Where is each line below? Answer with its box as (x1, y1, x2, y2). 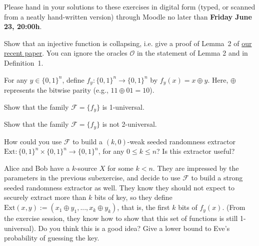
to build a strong (191, 172, 243, 183)
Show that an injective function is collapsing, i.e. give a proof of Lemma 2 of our (4, 38, 252, 48)
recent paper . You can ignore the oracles (4, 48, 127, 58)
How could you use (4, 136, 62, 146)
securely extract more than (4, 192, 86, 202)
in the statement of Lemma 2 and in (136, 48, 248, 58)
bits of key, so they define (94, 192, 172, 202)
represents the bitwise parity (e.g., (4, 85, 108, 95)
